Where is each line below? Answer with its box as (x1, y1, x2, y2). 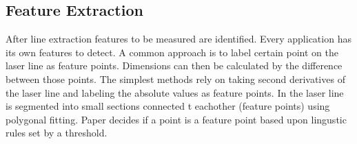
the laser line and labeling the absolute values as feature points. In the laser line (6, 85, 344, 99)
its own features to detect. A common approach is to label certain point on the (6, 45, 338, 59)
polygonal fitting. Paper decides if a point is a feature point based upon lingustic (6, 112, 347, 126)
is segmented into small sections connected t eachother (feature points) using (6, 99, 330, 113)
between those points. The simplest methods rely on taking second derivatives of (6, 71, 345, 86)
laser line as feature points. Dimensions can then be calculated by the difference (6, 58, 343, 73)
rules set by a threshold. (6, 125, 108, 140)
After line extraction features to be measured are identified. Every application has (6, 32, 351, 46)
